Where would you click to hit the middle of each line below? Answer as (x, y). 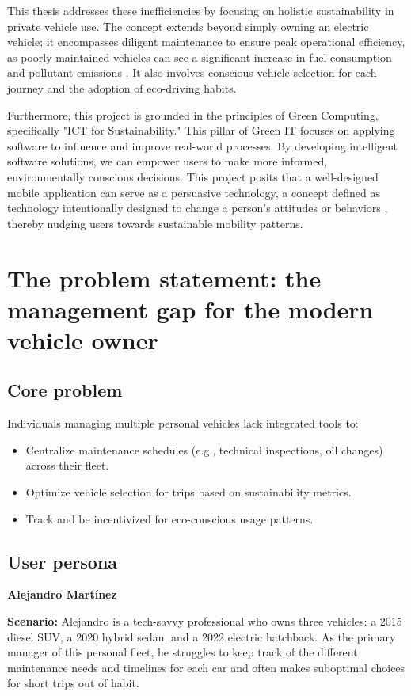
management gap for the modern (190, 308)
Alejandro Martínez (62, 594)
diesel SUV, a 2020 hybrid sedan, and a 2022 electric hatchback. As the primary (202, 636)
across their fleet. (67, 465)
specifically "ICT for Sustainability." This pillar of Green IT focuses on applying (201, 130)
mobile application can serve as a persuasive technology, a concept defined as (194, 192)
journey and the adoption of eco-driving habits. (122, 87)
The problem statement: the (164, 278)
